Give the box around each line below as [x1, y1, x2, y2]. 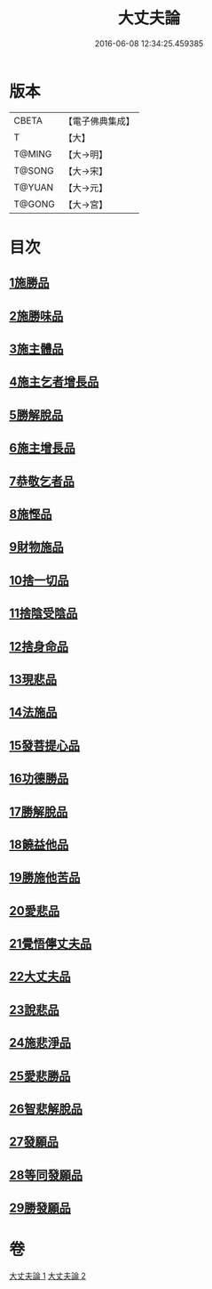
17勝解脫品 [9, 804, 68, 819]
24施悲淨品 [9, 1035, 72, 1050]
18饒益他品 [9, 837, 69, 852]
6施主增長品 [9, 441, 75, 456]
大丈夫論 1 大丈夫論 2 [9, 1270, 87, 1282]
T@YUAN [13, 181, 54, 193]
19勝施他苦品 [9, 870, 81, 886]
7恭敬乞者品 [9, 474, 75, 489]
